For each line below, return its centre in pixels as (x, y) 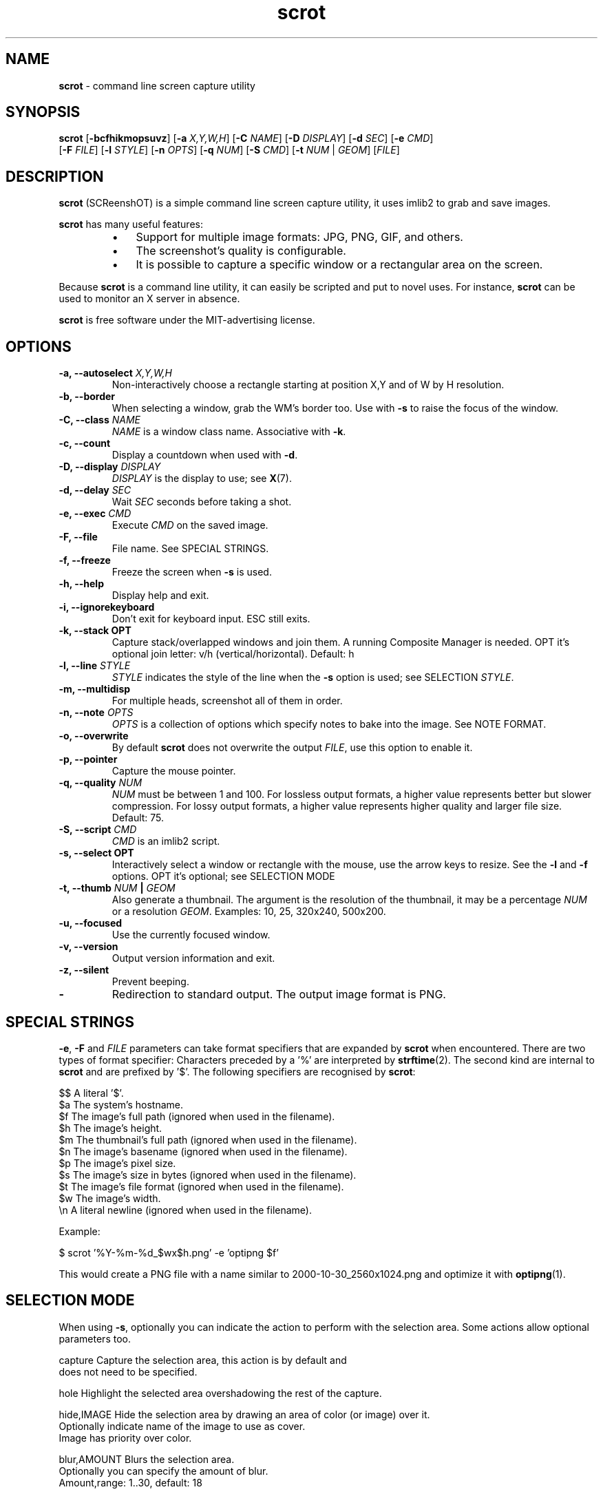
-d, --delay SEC (95, 490)
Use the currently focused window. (191, 935)
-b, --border (87, 397)
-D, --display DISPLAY (110, 467)
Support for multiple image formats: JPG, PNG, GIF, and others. (299, 237)
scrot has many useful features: (131, 224)
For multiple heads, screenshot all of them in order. (227, 701)
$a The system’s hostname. (121, 1104)
